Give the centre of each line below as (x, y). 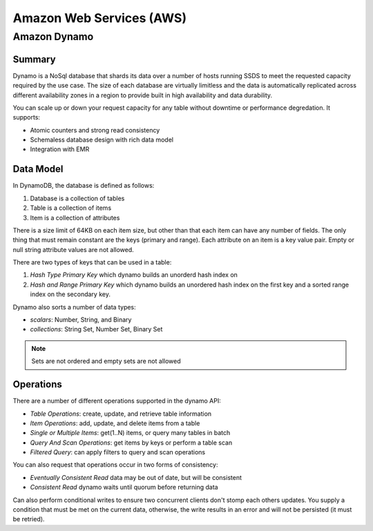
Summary (34, 59)
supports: (27, 117)
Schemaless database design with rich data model (102, 140)
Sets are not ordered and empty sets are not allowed (106, 361)
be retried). (29, 519)
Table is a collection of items (71, 208)
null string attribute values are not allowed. (73, 249)
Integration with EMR (60, 149)
